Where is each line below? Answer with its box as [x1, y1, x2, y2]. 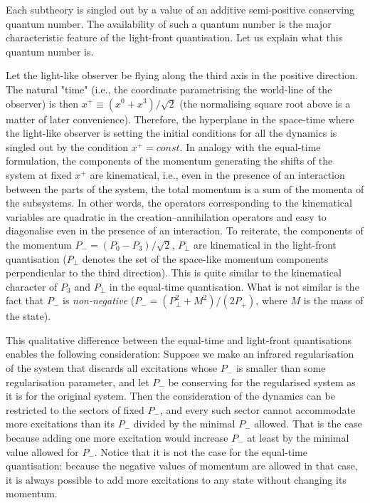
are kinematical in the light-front [194, 237, 337, 251]
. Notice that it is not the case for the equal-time [94, 444, 307, 459]
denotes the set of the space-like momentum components [82, 251, 329, 266]
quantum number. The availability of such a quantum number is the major [6, 16, 332, 31]
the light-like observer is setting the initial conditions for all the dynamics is [6, 125, 337, 140]
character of [6, 279, 58, 294]
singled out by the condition [6, 139, 128, 154]
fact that [6, 293, 44, 308]
